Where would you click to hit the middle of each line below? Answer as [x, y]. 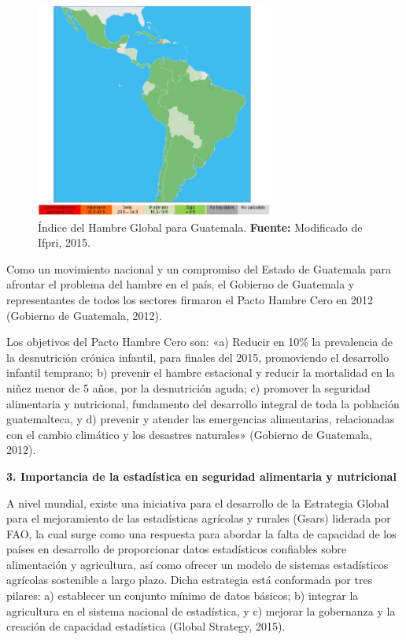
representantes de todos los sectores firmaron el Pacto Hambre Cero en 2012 [190, 299]
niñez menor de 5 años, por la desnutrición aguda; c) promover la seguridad [188, 387]
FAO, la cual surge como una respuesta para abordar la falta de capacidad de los [201, 533]
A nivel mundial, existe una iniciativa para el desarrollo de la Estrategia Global [198, 502]
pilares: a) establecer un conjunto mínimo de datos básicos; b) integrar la [183, 595]
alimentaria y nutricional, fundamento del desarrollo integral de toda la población [203, 403]
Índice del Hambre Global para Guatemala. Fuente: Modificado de [200, 227]
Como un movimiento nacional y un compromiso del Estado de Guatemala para [199, 268]
